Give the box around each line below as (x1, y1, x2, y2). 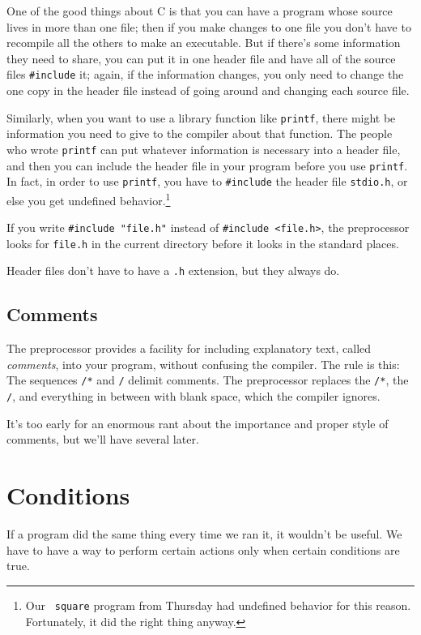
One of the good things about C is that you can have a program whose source (6, 2, 393, 19)
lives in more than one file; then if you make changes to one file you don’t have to (6, 18, 411, 35)
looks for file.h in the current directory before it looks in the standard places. (6, 234, 399, 251)
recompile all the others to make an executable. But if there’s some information (6, 34, 401, 51)
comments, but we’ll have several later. (6, 431, 199, 448)
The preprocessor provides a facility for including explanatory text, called (6, 340, 372, 357)
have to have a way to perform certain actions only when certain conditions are (6, 541, 400, 558)
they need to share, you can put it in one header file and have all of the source (6, 49, 396, 67)
